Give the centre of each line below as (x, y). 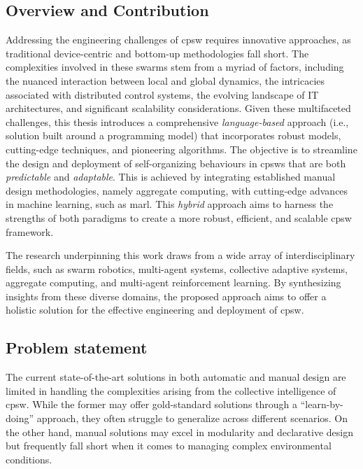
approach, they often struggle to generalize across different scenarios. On (192, 418)
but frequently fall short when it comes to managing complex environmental (169, 446)
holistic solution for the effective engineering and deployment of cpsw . (155, 310)
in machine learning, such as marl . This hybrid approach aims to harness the (170, 204)
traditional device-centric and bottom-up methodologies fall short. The (157, 53)
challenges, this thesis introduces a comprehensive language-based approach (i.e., (177, 121)
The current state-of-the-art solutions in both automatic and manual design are (176, 377)
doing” (20, 418)
